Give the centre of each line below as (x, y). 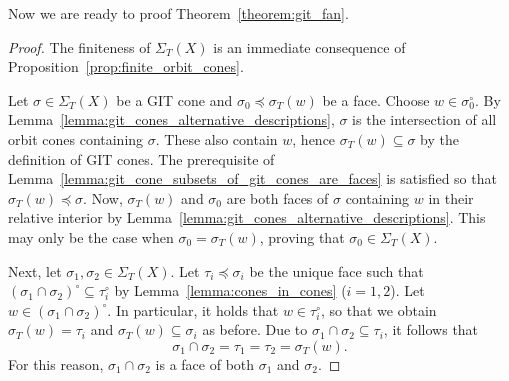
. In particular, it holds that (193, 309)
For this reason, (56, 363)
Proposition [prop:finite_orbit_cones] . (126, 66)
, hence (314, 138)
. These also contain (216, 138)
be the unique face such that (336, 270)
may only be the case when (91, 236)
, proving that (302, 236)
